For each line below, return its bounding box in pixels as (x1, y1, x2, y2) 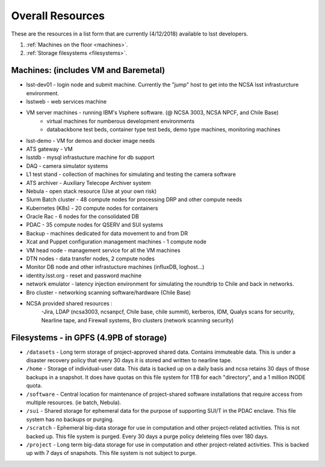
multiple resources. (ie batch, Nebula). (26, 399, 122, 406)
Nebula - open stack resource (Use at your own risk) (26, 187, 157, 195)
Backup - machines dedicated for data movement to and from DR (26, 230, 188, 237)
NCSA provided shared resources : (26, 300, 113, 307)
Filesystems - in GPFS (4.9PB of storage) (11, 332, 167, 343)
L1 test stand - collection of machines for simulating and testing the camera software (26, 171, 236, 178)
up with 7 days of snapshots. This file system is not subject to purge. (26, 450, 197, 457)
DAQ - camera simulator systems (26, 162, 108, 169)
